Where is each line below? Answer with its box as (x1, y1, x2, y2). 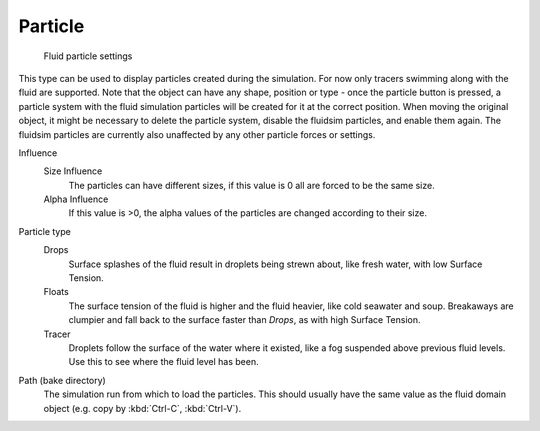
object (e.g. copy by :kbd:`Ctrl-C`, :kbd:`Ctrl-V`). (43, 402, 242, 414)
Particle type (18, 225, 72, 237)
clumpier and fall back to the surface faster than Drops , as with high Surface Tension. (68, 314, 421, 326)
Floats (43, 286, 69, 298)
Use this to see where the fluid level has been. (68, 356, 259, 368)
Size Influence (43, 165, 103, 177)
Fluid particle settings (43, 50, 133, 62)
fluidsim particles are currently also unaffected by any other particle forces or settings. (18, 128, 376, 140)
